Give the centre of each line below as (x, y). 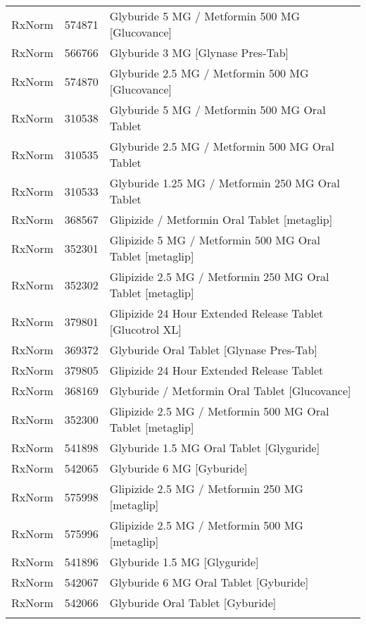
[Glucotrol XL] (146, 329)
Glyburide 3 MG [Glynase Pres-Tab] (199, 52)
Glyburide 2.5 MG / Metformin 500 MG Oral (222, 146)
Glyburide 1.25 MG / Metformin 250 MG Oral (225, 183)
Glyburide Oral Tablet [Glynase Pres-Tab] (213, 350)
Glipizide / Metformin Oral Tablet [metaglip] (221, 219)
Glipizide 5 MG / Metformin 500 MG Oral (215, 240)
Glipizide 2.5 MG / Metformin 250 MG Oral (219, 276)
